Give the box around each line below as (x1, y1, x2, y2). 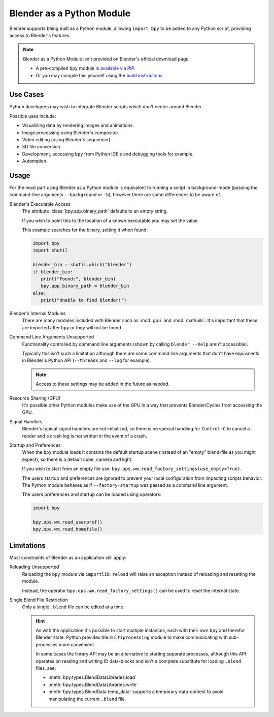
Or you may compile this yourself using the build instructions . (36, 72, 164, 78)
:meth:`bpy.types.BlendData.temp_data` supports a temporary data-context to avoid (48, 689, 224, 695)
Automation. (22, 158, 48, 164)
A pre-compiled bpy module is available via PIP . (36, 65, 135, 71)
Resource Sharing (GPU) (9, 395, 61, 401)
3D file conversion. (22, 144, 62, 150)
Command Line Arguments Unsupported (9, 334, 94, 340)
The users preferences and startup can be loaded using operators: (22, 491, 162, 497)
